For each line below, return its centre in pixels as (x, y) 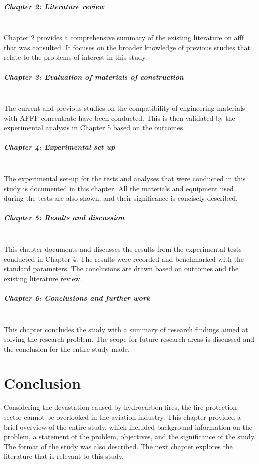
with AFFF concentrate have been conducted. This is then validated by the (120, 118)
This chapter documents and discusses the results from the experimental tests (123, 248)
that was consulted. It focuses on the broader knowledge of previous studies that (127, 47)
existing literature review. (43, 278)
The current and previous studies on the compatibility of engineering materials (125, 108)
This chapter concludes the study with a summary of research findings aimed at (126, 329)
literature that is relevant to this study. (64, 456)
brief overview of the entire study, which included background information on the (128, 426)
